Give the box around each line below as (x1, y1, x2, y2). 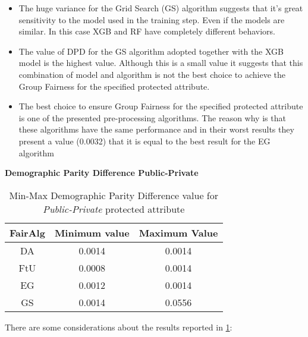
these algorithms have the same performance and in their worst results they (18, 123, 294, 136)
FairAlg (10, 225, 45, 240)
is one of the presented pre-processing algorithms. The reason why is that (18, 111, 286, 124)
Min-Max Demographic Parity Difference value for (9, 188, 219, 202)
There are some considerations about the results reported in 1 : (5, 320, 232, 333)
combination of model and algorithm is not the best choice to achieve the (18, 68, 285, 80)
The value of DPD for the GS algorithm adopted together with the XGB (18, 45, 284, 57)
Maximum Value (139, 225, 218, 240)
